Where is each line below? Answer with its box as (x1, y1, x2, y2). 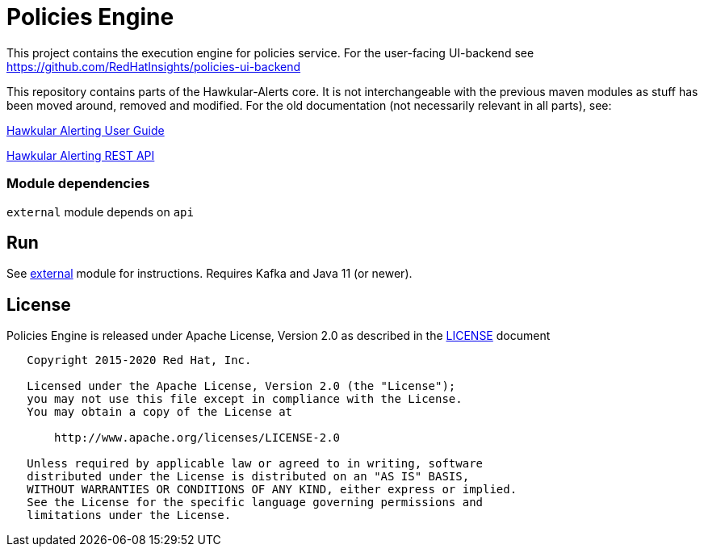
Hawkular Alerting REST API (6, 148, 155, 162)
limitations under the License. (27, 509, 232, 522)
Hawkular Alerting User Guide (6, 123, 165, 137)
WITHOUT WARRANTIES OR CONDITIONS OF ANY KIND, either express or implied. (27, 483, 518, 496)
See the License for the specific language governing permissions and (27, 496, 484, 509)
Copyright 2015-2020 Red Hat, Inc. (27, 354, 252, 367)
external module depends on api (6, 204, 194, 219)
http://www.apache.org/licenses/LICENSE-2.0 (54, 431, 341, 445)
